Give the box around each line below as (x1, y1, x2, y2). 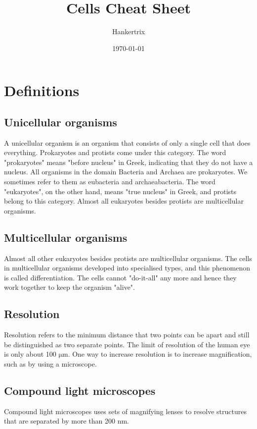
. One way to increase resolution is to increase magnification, (68, 349, 252, 359)
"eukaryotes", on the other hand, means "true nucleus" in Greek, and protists (4, 186, 237, 196)
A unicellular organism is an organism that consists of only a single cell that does (4, 137, 251, 148)
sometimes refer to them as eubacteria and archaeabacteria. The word (4, 176, 215, 187)
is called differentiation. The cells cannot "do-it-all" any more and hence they (4, 272, 237, 282)
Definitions (4, 80, 80, 101)
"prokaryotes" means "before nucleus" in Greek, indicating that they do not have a (4, 157, 253, 167)
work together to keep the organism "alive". (4, 282, 135, 292)
